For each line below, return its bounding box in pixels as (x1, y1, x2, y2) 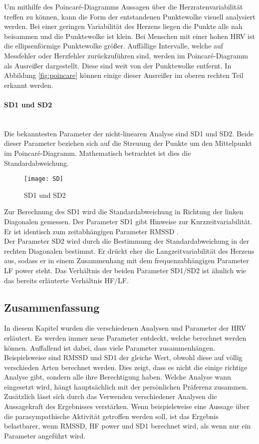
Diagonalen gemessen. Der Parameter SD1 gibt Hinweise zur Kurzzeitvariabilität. (4, 216, 253, 226)
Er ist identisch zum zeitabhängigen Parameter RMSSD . (4, 226, 179, 236)
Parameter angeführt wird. (4, 430, 85, 441)
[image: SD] (24, 175, 63, 183)
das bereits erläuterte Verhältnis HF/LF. (4, 275, 129, 285)
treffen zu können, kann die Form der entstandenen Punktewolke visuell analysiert (4, 11, 256, 21)
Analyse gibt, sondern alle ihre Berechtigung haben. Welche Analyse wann (4, 372, 231, 382)
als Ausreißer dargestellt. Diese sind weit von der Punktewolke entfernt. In (4, 60, 232, 70)
